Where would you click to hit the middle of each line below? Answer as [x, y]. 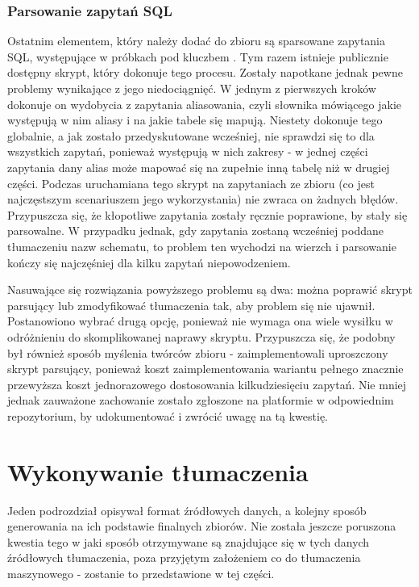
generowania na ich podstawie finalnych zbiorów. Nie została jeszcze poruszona [202, 526]
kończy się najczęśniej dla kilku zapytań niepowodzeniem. [149, 262]
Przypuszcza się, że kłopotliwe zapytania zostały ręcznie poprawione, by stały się [207, 214]
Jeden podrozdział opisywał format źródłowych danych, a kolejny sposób [187, 510]
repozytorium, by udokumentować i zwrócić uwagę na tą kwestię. [168, 415]
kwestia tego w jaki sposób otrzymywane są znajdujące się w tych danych [189, 541]
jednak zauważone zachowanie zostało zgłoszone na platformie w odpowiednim [201, 400]
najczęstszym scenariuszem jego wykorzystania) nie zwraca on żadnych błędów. [203, 199]
